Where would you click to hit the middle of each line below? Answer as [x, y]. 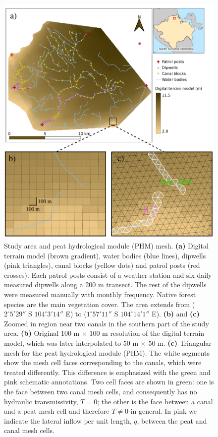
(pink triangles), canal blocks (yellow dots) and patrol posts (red [102, 265]
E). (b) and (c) [176, 314]
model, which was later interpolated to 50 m [71, 343]
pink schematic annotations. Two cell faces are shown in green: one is [109, 382]
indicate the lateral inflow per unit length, [68, 420]
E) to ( [76, 314]
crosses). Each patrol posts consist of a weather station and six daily [108, 275]
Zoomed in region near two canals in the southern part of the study [107, 323]
